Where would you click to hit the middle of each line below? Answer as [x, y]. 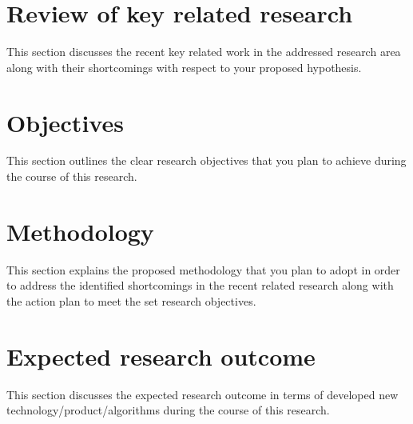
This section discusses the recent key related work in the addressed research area [204, 52]
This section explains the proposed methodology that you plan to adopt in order [203, 269]
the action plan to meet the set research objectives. [131, 300]
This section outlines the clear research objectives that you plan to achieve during [206, 160]
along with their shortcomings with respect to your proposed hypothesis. [184, 67]
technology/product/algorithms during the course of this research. [168, 410]
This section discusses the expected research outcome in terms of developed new [203, 394]
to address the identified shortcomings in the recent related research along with [200, 285]
